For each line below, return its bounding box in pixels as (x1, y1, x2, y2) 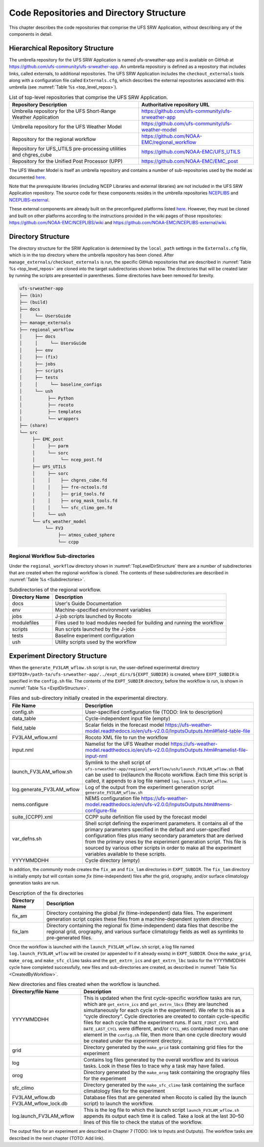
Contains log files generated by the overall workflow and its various (83, 1056, 239, 1063)
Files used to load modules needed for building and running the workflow (55, 619, 224, 626)
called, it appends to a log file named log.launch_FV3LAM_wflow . (85, 777, 228, 784)
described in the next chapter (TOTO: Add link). (9, 1135, 105, 1141)
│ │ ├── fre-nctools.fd (32, 484, 108, 490)
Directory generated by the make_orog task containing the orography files (83, 1069, 250, 1076)
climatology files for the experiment (83, 1088, 166, 1095)
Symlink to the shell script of (85, 759, 151, 766)
